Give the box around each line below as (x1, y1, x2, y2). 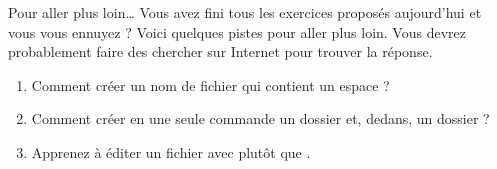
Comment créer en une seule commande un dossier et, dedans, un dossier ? (31, 108, 490, 129)
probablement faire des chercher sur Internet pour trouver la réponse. (8, 41, 433, 62)
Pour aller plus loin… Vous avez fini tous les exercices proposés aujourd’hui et (8, 2, 482, 22)
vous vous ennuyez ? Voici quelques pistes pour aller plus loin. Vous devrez (8, 21, 466, 42)
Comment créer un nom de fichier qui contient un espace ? (31, 74, 390, 95)
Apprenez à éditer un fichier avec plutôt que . (31, 141, 311, 162)
